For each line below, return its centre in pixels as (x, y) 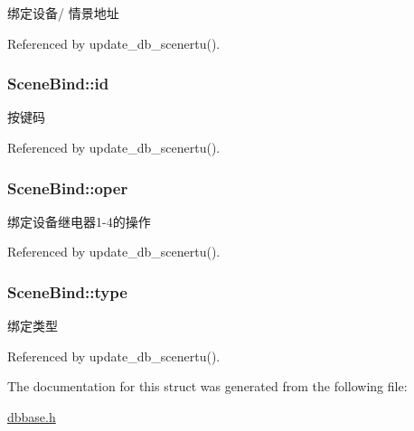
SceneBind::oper (68, 187)
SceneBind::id (58, 84)
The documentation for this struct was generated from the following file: (207, 386)
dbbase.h (32, 417)
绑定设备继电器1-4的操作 (79, 221)
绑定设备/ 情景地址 (63, 13)
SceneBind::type (67, 291)
